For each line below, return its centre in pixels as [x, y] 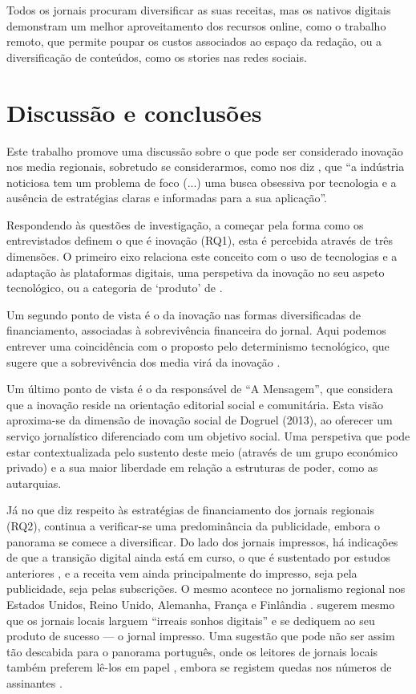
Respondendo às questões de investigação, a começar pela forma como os [185, 224]
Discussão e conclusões [134, 112]
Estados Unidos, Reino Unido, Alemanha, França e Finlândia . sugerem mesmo [201, 604]
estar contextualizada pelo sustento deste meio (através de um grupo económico [202, 451]
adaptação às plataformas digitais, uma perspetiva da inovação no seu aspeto [196, 272]
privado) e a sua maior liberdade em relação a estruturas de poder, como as [192, 467]
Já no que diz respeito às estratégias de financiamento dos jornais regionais [190, 510]
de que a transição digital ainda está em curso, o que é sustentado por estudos [198, 557]
